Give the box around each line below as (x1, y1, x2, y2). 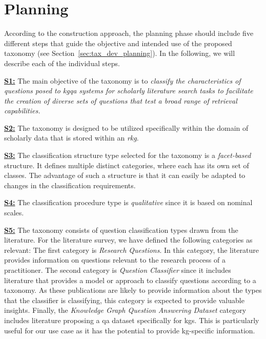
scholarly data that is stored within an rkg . (4, 132, 139, 143)
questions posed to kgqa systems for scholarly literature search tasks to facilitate (4, 85, 253, 96)
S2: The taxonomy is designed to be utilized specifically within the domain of (4, 122, 249, 133)
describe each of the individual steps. (4, 57, 120, 68)
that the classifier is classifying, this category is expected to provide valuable (4, 294, 244, 305)
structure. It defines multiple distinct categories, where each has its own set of (4, 159, 249, 170)
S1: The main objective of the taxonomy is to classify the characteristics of (4, 75, 241, 86)
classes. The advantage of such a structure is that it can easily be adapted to (4, 170, 245, 181)
